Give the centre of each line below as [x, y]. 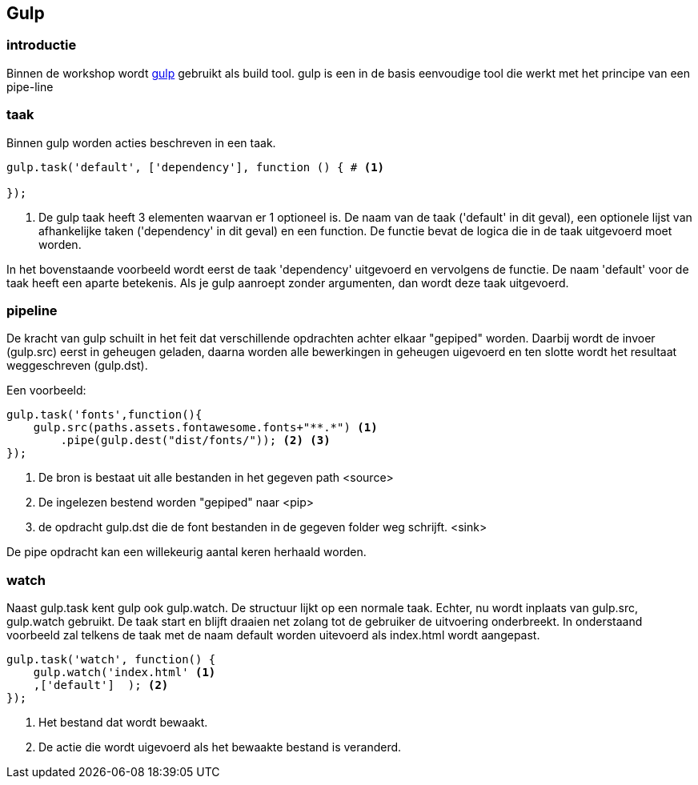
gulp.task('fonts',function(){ [104, 415]
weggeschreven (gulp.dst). [77, 366]
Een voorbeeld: [46, 390]
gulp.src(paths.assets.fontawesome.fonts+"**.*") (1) [205, 428]
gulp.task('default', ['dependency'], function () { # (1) [196, 167]
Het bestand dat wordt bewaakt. [123, 723]
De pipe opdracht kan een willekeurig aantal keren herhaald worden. [187, 552]
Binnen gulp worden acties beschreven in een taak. [141, 142]
